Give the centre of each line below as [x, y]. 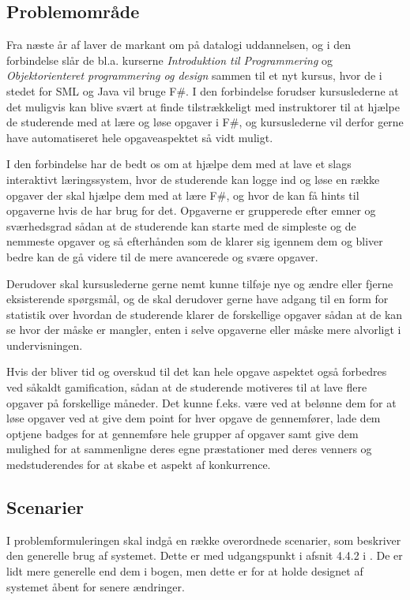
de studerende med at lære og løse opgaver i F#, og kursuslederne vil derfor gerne [205, 122]
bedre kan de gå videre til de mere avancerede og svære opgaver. [162, 256]
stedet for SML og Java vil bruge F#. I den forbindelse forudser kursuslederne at [203, 90]
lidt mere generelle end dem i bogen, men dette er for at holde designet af [185, 571]
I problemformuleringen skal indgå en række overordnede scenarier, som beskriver [204, 540]
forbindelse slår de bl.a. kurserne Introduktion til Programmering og [170, 60]
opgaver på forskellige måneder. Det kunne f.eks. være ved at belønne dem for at [201, 402]
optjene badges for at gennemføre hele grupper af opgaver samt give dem [182, 433]
